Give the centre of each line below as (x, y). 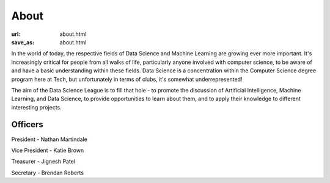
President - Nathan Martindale (50, 139)
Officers (28, 125)
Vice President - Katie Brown (48, 150)
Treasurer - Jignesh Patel (43, 162)
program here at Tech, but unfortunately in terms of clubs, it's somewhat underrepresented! (127, 79)
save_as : (23, 42)
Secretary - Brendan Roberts (48, 173)
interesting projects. (37, 107)
